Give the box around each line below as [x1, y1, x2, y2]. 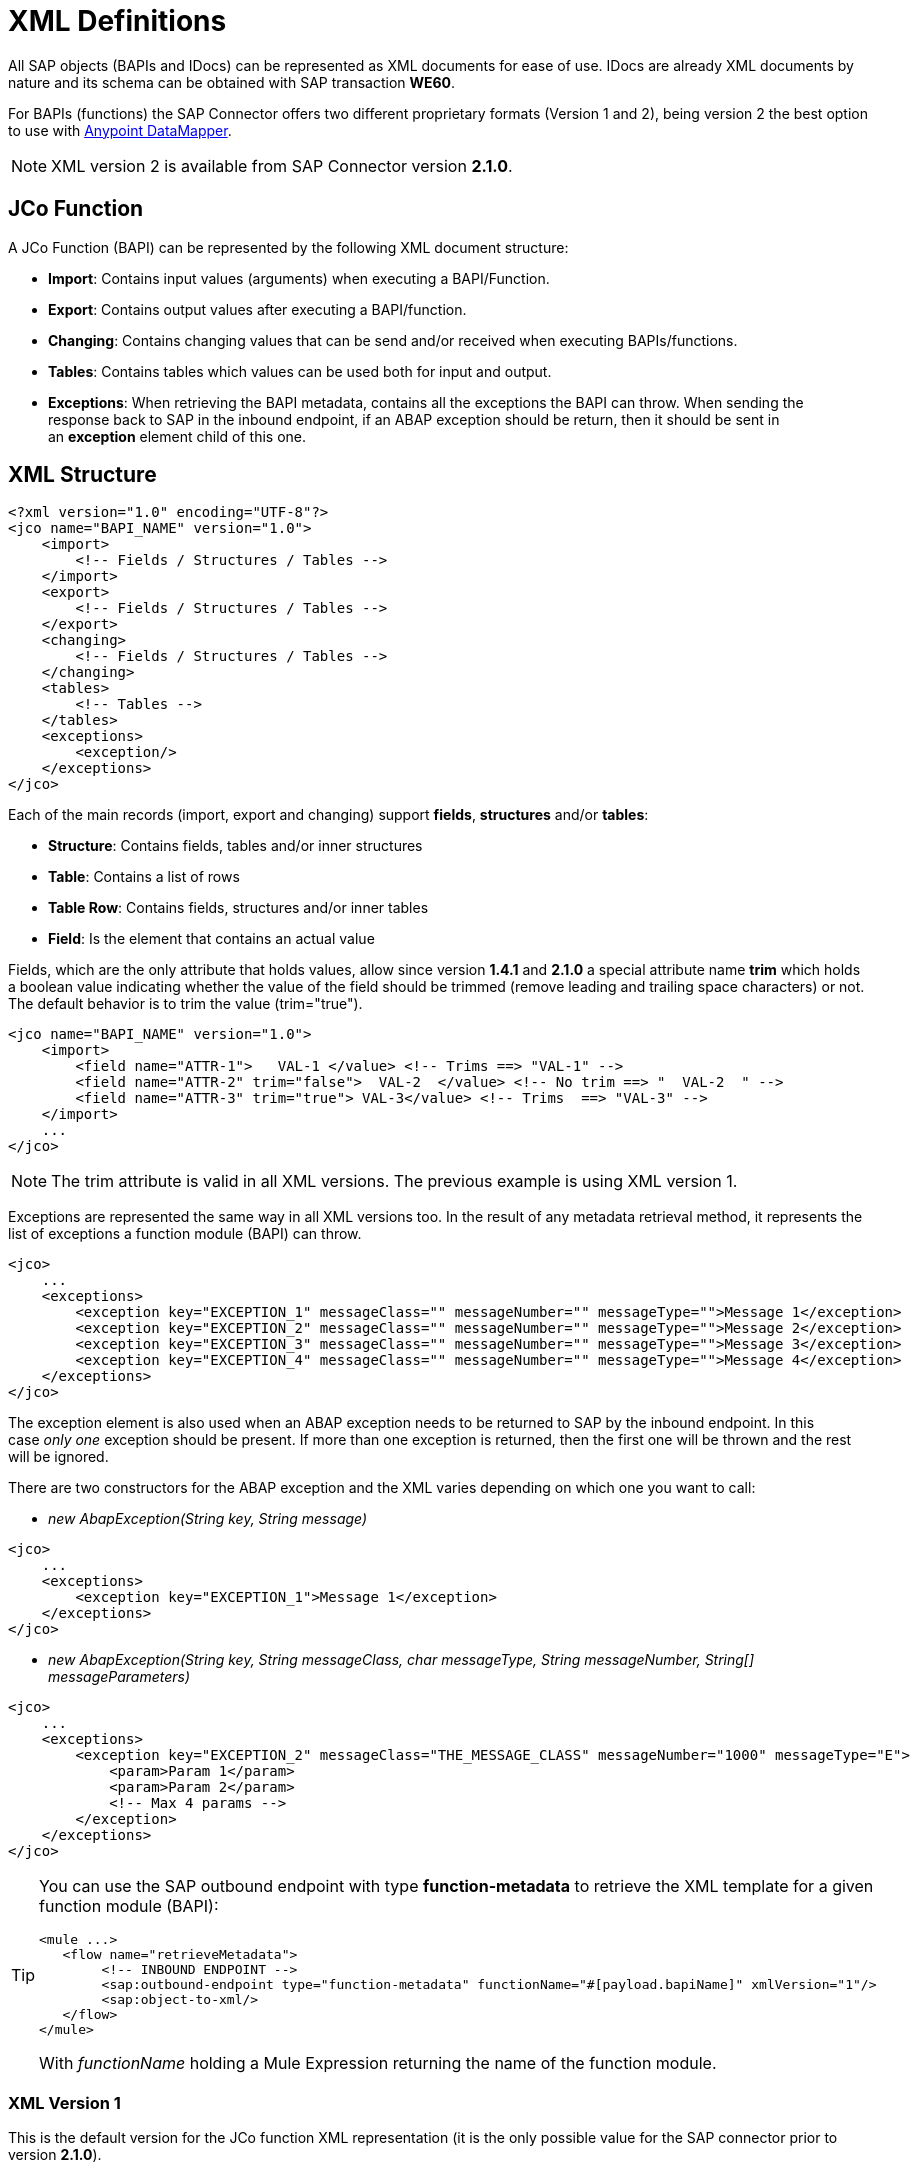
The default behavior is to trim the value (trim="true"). [8, 995, 363, 1013]
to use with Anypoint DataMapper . [8, 121, 232, 139]
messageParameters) [48, 1668, 191, 1686]
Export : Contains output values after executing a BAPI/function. [48, 300, 467, 318]
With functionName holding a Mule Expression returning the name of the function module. [39, 2053, 717, 2074]
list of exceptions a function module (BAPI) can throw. [8, 1225, 362, 1243]
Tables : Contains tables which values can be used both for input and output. [48, 362, 552, 380]
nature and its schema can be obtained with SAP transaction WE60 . [8, 73, 456, 91]
